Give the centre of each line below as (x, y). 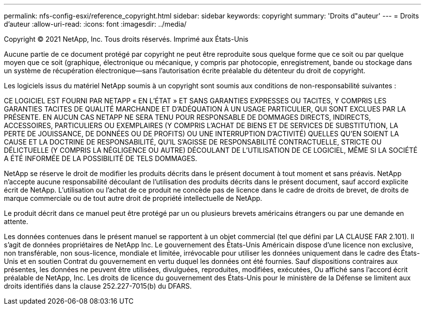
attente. (16, 221)
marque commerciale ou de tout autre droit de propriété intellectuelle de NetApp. (133, 198)
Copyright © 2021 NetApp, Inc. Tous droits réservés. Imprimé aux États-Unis (126, 39)
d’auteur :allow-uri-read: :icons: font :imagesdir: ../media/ (95, 24)
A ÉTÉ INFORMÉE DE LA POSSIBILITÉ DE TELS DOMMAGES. (101, 158)
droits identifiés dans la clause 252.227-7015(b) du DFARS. (98, 286)
